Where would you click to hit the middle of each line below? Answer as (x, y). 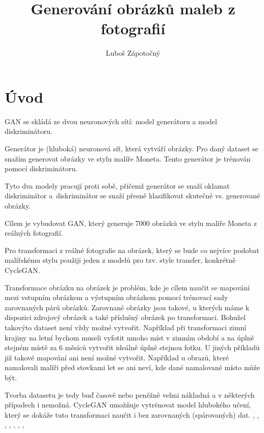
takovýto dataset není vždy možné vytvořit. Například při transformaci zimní (126, 327)
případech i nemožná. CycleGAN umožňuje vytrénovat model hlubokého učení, (128, 405)
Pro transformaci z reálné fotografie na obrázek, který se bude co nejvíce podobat (132, 250)
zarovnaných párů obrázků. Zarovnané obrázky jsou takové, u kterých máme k (127, 307)
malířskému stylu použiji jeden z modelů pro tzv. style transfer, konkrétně (120, 260)
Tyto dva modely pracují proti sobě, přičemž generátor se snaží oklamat (117, 185)
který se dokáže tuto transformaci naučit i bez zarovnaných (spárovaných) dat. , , (132, 414)
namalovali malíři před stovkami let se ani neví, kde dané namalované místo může (133, 367)
